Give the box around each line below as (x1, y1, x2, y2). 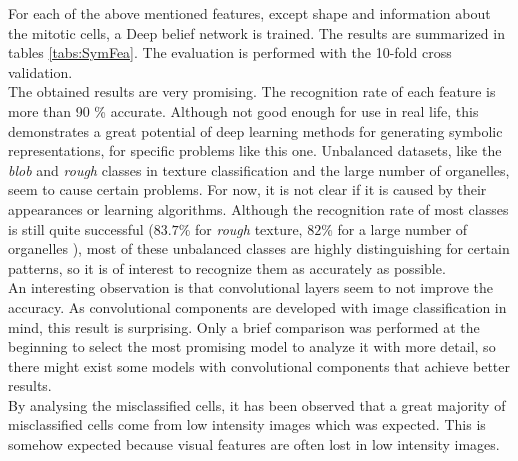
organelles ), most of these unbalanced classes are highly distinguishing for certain (8, 238, 510, 259)
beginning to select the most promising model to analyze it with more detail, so (8, 336, 496, 357)
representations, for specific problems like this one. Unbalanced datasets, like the (8, 140, 502, 161)
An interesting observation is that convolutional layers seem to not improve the (8, 277, 494, 298)
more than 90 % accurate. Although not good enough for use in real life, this (8, 100, 479, 121)
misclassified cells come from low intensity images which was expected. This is (8, 414, 486, 435)
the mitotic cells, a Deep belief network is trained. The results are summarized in (8, 22, 505, 43)
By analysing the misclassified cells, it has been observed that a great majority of (8, 394, 506, 415)
